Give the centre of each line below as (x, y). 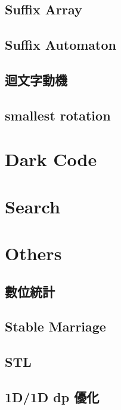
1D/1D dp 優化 (52, 397)
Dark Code (51, 159)
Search (32, 206)
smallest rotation (58, 115)
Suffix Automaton (61, 45)
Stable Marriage (55, 326)
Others (33, 253)
